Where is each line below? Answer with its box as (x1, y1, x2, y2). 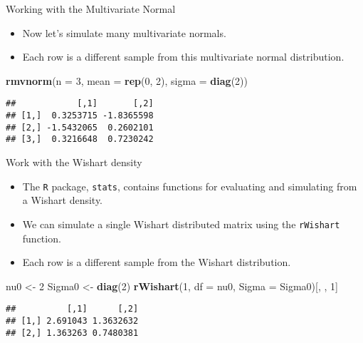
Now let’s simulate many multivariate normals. (22, 25, 226, 40)
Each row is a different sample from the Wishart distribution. (22, 255, 291, 270)
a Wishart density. (22, 193, 103, 208)
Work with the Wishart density (6, 155, 142, 169)
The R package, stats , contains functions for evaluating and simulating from (22, 178, 357, 193)
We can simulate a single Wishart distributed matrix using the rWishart (22, 216, 340, 231)
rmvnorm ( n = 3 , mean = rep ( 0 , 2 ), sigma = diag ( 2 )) (6, 73, 248, 88)
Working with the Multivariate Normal (6, 1, 176, 16)
